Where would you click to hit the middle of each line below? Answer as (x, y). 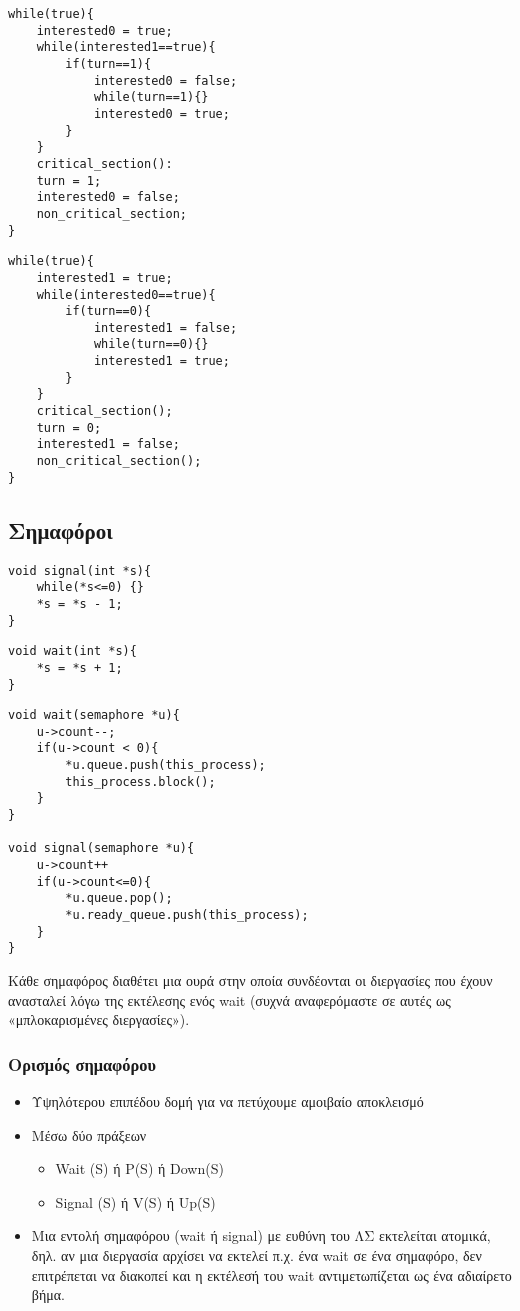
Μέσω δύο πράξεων (89, 1134)
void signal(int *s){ (80, 570)
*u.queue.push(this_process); (165, 765)
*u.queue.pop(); (119, 898)
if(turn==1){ (108, 63)
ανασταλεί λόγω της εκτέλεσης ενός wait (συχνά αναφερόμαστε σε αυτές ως (229, 999)
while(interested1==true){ (126, 47)
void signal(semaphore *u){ (101, 848)
